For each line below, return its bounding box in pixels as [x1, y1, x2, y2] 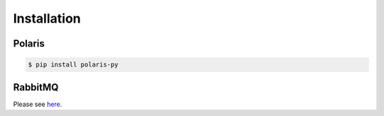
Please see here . [13, 100, 63, 108]
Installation [13, 11, 81, 26]
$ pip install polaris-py [28, 61, 119, 69]
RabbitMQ [13, 81, 59, 93]
